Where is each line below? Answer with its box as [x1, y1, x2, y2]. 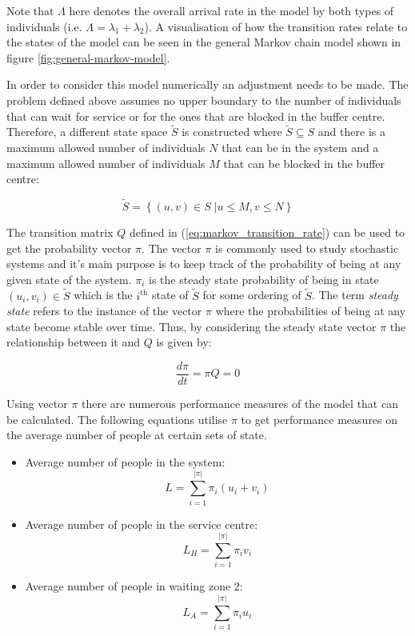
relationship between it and [6, 334, 140, 350]
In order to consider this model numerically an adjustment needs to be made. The [6, 76, 409, 93]
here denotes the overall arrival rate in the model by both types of [69, 2, 394, 18]
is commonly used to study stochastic [215, 239, 399, 256]
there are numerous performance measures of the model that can [82, 395, 398, 411]
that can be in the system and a [221, 138, 379, 155]
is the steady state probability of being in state [149, 270, 379, 287]
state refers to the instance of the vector [6, 302, 202, 319]
